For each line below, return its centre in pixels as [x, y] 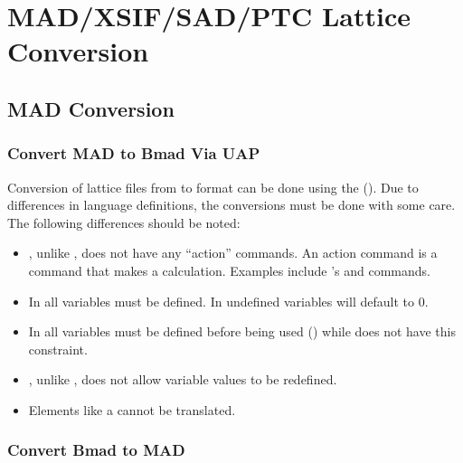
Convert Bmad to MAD [96, 450]
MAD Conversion [91, 108]
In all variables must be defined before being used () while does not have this [242, 331]
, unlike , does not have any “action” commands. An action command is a [233, 253]
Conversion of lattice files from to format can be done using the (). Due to [213, 187]
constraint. [58, 349]
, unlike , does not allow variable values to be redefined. [183, 379]
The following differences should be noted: [124, 222]
